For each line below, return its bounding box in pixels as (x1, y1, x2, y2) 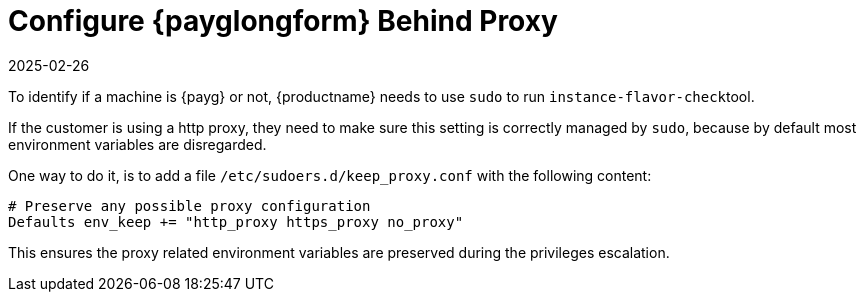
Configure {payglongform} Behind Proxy (8, 4, 558, 38)
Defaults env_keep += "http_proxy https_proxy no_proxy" (8, 213, 464, 230)
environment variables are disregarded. (8, 135, 267, 153)
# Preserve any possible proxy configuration (8, 197, 371, 214)
